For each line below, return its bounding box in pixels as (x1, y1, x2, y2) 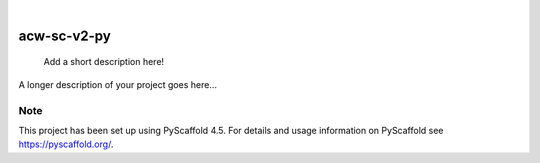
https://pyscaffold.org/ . (18, 138, 114, 150)
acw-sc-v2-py (18, 27, 112, 44)
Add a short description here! (43, 56, 165, 68)
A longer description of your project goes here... (18, 78, 217, 90)
